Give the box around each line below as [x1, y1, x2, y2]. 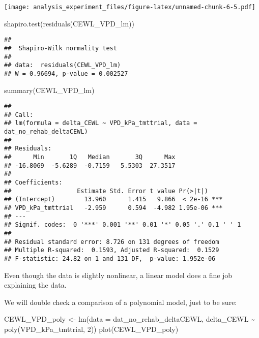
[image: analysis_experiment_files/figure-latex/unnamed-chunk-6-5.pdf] [4, 4, 255, 11]
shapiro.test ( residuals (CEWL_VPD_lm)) [4, 18, 134, 28]
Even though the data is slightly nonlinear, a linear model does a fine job [4, 269, 233, 280]
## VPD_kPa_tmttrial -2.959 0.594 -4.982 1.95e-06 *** [4, 204, 223, 211]
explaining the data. [4, 280, 67, 290]
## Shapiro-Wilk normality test [4, 44, 117, 52]
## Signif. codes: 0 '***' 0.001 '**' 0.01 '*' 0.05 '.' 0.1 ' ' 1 [4, 221, 241, 229]
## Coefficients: [4, 179, 63, 187]
